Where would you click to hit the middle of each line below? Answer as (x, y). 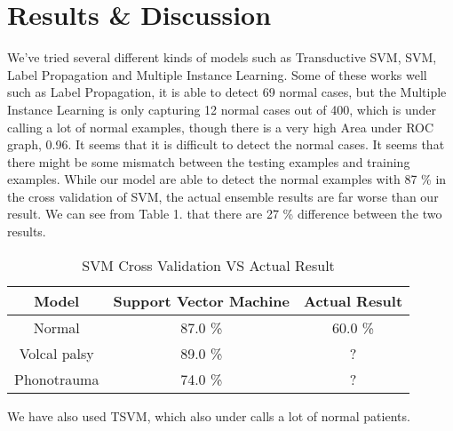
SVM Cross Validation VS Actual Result (208, 265)
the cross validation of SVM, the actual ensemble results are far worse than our (223, 196)
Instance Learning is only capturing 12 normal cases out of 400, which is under (222, 109)
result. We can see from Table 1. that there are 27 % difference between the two (225, 214)
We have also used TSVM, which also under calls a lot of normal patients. (209, 415)
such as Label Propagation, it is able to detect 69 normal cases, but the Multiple (227, 92)
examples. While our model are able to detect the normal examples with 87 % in (227, 179)
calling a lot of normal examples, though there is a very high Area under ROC (221, 127)
